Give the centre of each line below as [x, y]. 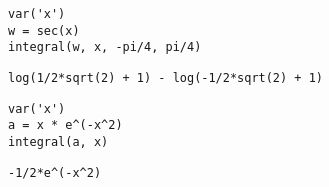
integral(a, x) [58, 141]
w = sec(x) [44, 30]
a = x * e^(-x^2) [65, 125]
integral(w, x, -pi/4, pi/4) [105, 47]
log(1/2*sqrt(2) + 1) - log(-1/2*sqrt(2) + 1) [165, 77]
